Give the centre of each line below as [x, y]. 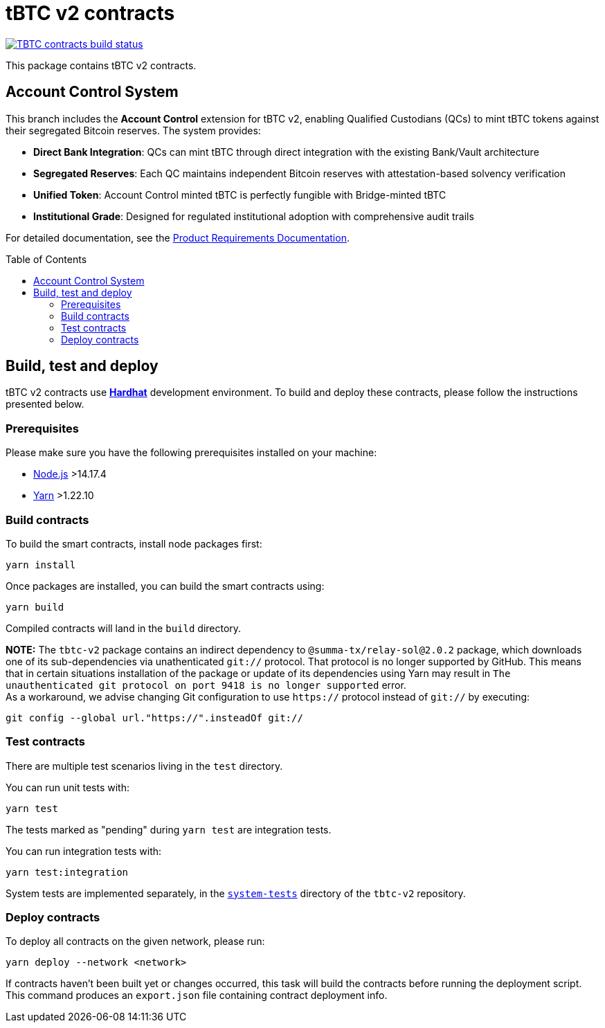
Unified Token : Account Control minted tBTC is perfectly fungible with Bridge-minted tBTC [240, 195]
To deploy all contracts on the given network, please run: [135, 941]
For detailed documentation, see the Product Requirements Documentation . [178, 237]
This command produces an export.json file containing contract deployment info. [197, 995]
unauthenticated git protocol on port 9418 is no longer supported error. [206, 685]
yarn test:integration [67, 872]
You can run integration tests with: [84, 851]
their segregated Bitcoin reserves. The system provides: [133, 130]
